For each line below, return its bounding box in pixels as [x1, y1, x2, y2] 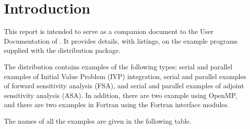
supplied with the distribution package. [4, 45, 121, 55]
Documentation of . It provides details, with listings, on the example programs [4, 35, 238, 46]
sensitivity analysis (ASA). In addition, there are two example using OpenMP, [4, 90, 237, 100]
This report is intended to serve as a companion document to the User [4, 26, 214, 36]
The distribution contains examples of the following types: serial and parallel [4, 61, 232, 71]
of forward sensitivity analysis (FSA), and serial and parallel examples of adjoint [4, 81, 244, 91]
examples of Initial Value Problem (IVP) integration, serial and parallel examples [4, 71, 247, 81]
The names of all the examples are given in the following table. [4, 115, 192, 126]
